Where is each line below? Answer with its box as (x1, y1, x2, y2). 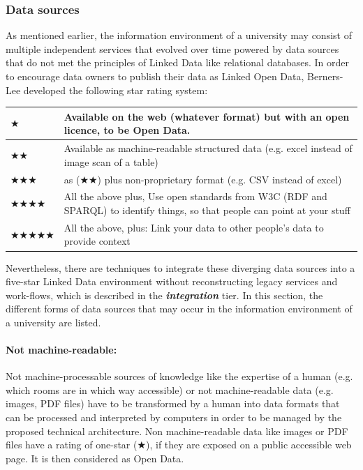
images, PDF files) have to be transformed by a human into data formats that (6, 396, 340, 411)
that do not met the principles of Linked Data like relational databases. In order (6, 55, 349, 70)
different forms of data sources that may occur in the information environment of (6, 301, 353, 316)
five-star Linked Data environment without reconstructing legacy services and (6, 274, 338, 289)
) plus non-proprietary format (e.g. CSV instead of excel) (97, 172, 342, 186)
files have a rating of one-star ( (6, 437, 138, 452)
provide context (64, 234, 131, 248)
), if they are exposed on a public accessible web (146, 437, 352, 452)
